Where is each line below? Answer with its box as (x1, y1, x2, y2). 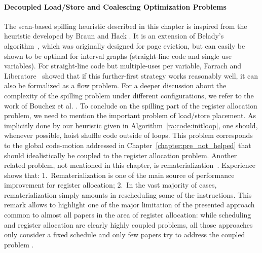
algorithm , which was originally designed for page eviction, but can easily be (4, 40, 245, 51)
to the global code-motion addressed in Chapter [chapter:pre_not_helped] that (4, 139, 251, 150)
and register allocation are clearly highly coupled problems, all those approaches (4, 219, 253, 230)
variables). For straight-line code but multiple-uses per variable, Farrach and (4, 60, 242, 71)
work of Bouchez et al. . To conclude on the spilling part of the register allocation (4, 100, 257, 111)
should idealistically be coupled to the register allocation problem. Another (4, 150, 237, 160)
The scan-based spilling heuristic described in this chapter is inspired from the (4, 20, 247, 31)
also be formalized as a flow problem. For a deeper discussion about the (4, 80, 227, 91)
